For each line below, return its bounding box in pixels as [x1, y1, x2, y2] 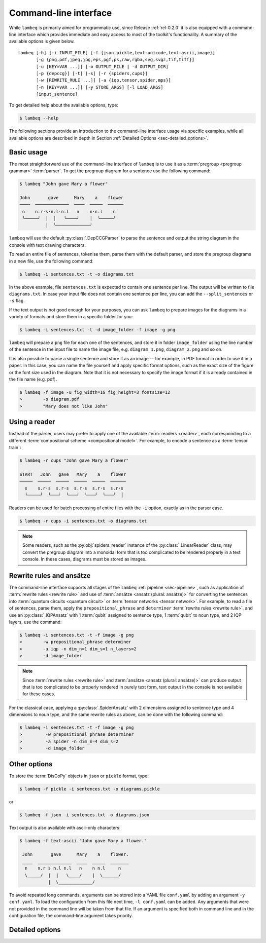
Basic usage [9, 148, 48, 156]
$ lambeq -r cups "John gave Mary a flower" [19, 458, 129, 463]
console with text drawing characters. [9, 242, 86, 248]
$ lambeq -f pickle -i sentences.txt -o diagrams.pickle [19, 786, 160, 792]
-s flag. [9, 298, 25, 303]
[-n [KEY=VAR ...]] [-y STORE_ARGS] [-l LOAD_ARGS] [36, 84, 164, 90]
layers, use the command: [9, 619, 62, 625]
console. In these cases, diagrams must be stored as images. [22, 556, 147, 562]
